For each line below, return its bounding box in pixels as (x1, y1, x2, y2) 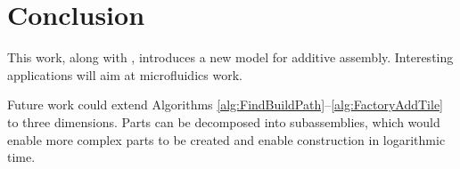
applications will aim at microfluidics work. (7, 65, 242, 84)
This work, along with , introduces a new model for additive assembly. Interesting (7, 48, 454, 67)
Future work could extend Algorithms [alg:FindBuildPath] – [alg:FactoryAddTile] (7, 95, 443, 114)
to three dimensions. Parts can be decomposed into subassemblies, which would (7, 112, 440, 131)
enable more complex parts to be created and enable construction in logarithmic (7, 130, 446, 149)
